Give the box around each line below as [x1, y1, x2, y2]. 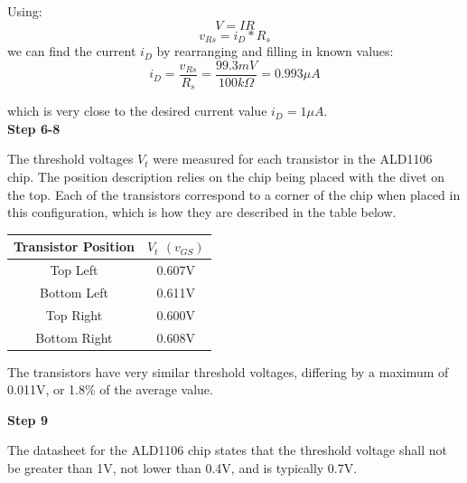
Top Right [45, 305, 103, 324]
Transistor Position [14, 237, 135, 256]
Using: [7, 2, 42, 20]
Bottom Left [40, 282, 108, 301]
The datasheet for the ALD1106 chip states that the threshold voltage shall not [7, 440, 447, 459]
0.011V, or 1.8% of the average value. [7, 380, 213, 399]
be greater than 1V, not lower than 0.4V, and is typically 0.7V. [7, 459, 358, 478]
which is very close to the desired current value [7, 101, 267, 120]
